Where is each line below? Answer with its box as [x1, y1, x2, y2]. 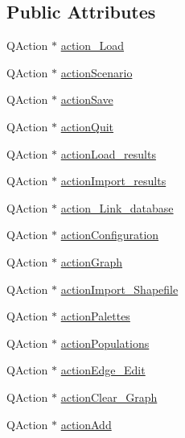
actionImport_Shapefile [60, 280, 179, 297]
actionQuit [60, 118, 114, 134]
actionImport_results [60, 172, 166, 189]
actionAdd [60, 415, 112, 432]
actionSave [60, 91, 113, 108]
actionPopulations [60, 334, 150, 351]
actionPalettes [60, 308, 130, 324]
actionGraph [60, 253, 123, 270]
